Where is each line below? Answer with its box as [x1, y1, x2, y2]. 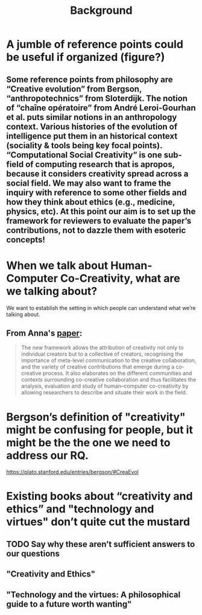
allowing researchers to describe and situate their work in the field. [21, 389, 188, 396]
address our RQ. [6, 449, 89, 462]
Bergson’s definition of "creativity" [6, 410, 186, 424]
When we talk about [6, 259, 109, 272]
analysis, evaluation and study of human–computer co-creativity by [21, 382, 189, 389]
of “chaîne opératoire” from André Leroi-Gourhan [6, 102, 196, 113]
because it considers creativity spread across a [6, 168, 189, 178]
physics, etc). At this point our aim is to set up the [6, 206, 196, 216]
